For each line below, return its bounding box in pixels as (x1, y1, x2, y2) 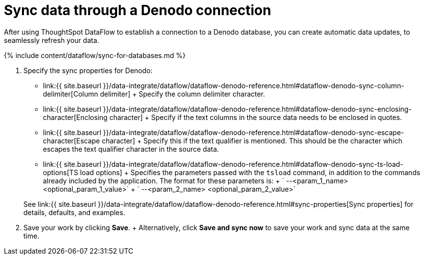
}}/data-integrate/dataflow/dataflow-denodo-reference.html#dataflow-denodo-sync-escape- (103, 128, 404, 137)
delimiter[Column (43, 89, 98, 98)
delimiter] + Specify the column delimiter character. (100, 89, 265, 98)
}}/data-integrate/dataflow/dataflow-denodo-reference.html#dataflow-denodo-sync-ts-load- (103, 159, 404, 168)
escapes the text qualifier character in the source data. (43, 144, 219, 153)
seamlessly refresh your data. (4, 36, 100, 44)
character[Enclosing (43, 113, 108, 121)
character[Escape (43, 136, 100, 145)
